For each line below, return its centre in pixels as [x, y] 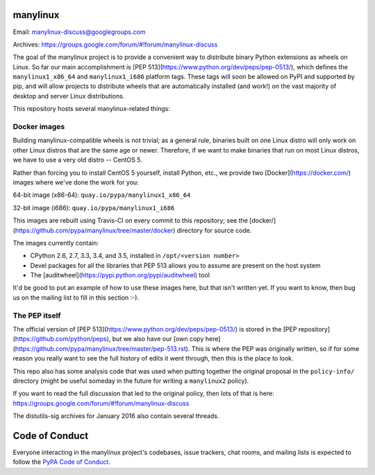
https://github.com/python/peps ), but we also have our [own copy [109, 339]
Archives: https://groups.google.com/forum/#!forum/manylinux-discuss [115, 44]
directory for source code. [214, 230]
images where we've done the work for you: [76, 182]
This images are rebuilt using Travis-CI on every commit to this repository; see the [130, 221]
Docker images [39, 127]
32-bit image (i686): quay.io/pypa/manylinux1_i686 [94, 207]
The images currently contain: [56, 243]
